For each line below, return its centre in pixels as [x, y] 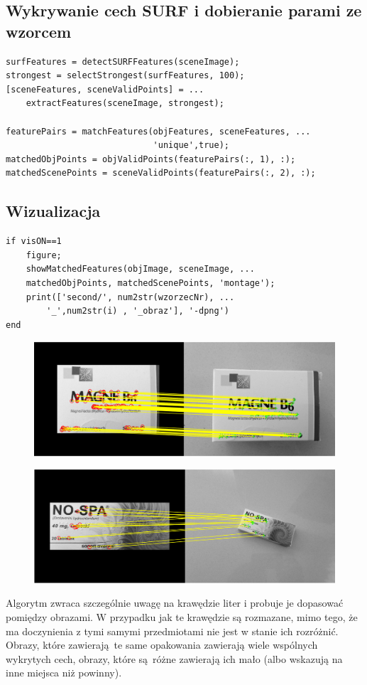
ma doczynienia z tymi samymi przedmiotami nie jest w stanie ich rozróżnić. [172, 631]
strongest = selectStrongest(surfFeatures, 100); [125, 76]
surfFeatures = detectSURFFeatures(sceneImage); [123, 62]
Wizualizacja [53, 211]
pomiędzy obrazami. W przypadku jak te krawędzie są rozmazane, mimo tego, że [182, 616]
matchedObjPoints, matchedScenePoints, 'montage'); [150, 283]
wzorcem [39, 31]
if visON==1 [34, 241]
